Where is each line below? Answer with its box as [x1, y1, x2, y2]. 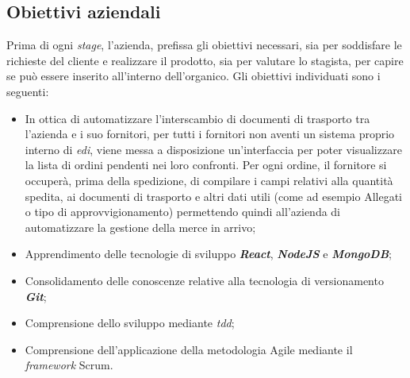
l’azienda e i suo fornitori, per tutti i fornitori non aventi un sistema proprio [25, 125, 395, 142]
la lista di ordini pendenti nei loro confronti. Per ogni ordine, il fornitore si [25, 156, 387, 173]
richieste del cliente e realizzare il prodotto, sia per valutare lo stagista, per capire [6, 52, 404, 68]
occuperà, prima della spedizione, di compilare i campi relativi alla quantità [25, 172, 393, 188]
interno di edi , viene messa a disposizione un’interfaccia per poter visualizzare [25, 141, 402, 157]
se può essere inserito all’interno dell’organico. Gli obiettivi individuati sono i [6, 67, 381, 84]
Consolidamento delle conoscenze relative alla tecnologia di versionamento [25, 272, 384, 288]
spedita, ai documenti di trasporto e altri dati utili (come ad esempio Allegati [25, 187, 402, 204]
